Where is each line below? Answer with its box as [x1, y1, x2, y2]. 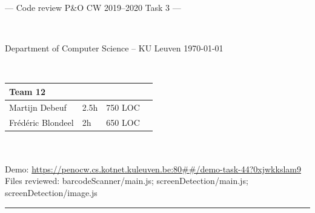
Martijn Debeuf [9, 100, 67, 113]
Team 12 [9, 85, 45, 97]
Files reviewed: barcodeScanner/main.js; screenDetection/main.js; [5, 174, 248, 187]
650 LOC [106, 116, 140, 128]
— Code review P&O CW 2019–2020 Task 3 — [5, 1, 181, 13]
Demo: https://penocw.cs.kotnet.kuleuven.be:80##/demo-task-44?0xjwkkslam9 [5, 162, 301, 175]
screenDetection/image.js [5, 186, 98, 199]
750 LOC [106, 100, 140, 113]
